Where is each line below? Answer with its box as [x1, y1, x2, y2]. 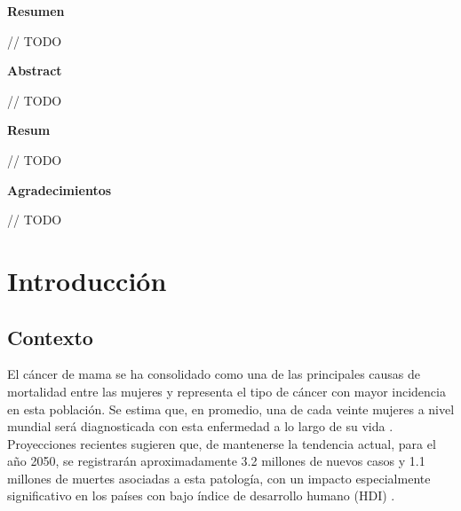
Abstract [7, 61, 62, 80]
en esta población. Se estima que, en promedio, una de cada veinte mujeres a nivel [7, 399, 455, 418]
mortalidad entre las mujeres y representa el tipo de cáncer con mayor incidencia [7, 381, 446, 400]
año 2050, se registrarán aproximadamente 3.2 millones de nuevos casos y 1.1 [7, 452, 425, 470]
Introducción [7, 262, 167, 298]
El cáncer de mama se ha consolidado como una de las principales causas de [7, 365, 421, 383]
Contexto [7, 323, 93, 350]
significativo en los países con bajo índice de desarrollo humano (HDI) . [7, 486, 395, 505]
